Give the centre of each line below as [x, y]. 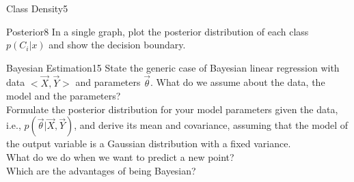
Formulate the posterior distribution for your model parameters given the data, [172, 109]
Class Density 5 [37, 8]
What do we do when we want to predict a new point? [120, 156]
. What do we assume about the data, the [237, 82]
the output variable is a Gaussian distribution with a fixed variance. [149, 143]
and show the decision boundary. [117, 45]
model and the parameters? [64, 96]
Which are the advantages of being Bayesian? [101, 170]
